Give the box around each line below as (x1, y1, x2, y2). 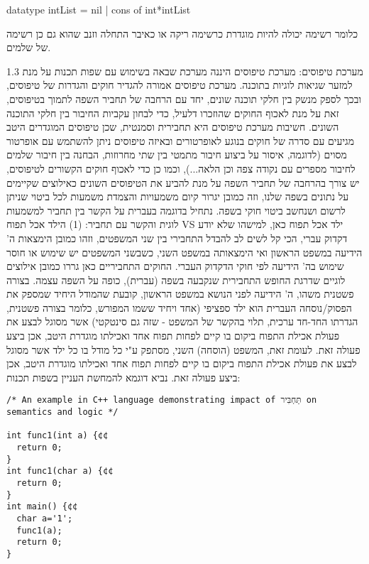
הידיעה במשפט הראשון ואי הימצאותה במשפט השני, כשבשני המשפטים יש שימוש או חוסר (6, 244, 363, 259)
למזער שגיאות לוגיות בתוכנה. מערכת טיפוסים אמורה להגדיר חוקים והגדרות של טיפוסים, (6, 77, 353, 92)
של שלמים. (6, 40, 51, 55)
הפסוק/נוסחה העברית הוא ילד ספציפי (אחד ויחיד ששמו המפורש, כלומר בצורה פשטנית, (6, 300, 352, 315)
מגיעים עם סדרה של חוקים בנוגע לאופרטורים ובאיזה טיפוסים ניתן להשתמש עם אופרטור (6, 133, 355, 148)
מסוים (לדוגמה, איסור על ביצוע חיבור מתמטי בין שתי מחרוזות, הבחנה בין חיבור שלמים (6, 147, 347, 162)
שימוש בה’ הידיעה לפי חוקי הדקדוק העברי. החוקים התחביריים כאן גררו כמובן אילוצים (6, 259, 344, 273)
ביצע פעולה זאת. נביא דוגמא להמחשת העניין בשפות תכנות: (6, 369, 241, 384)
